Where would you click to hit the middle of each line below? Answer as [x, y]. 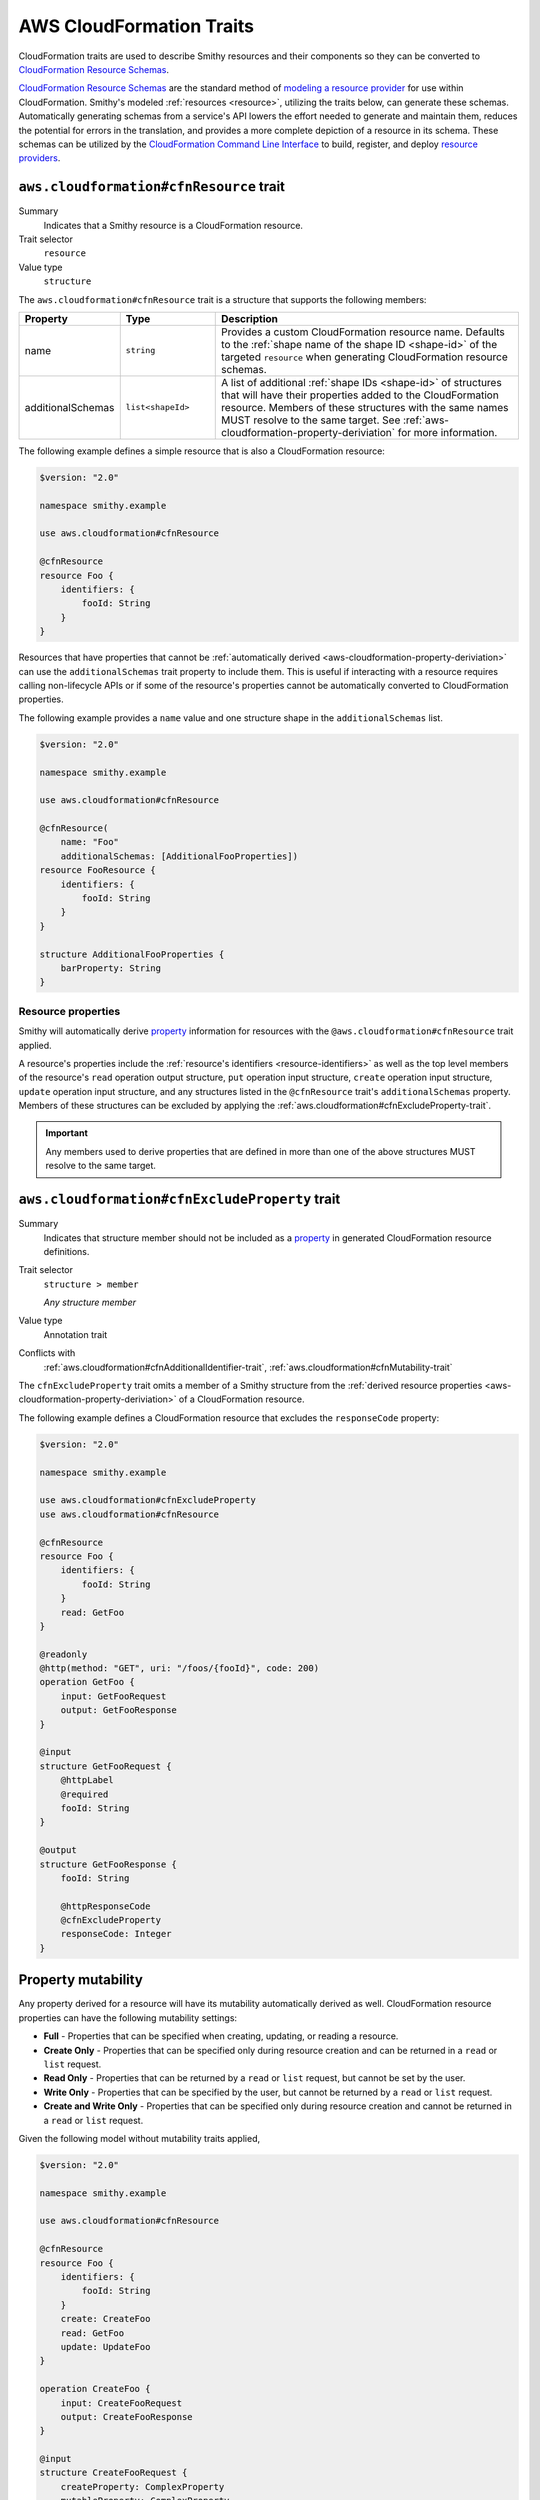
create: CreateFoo [105, 2319]
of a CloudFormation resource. [241, 1399]
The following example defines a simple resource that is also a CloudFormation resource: [201, 451]
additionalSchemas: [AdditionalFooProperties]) [179, 856]
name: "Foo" [90, 842]
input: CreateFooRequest [121, 2403]
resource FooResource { [98, 870]
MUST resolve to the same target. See [311, 420]
